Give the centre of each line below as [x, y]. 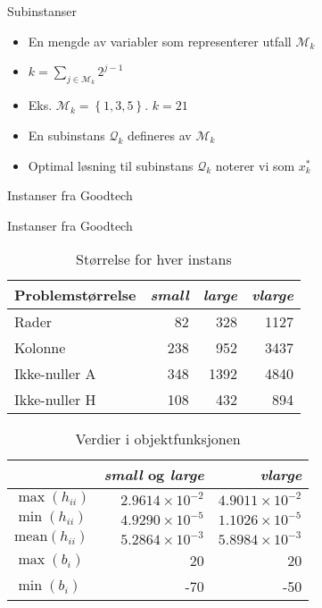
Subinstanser [42, 11]
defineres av [160, 135]
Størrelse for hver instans [154, 259]
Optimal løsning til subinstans [111, 165]
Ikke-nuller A [55, 374]
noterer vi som [255, 165]
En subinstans [66, 135]
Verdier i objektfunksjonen [158, 439]
